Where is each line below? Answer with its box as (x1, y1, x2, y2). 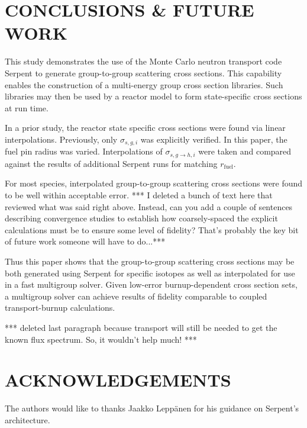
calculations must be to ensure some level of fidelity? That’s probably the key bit (5, 223, 299, 236)
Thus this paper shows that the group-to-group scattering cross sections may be (5, 255, 295, 267)
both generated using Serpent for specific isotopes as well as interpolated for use (5, 266, 295, 279)
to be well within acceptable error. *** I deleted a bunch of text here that (5, 188, 273, 201)
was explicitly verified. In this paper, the (140, 133, 287, 145)
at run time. (5, 101, 49, 114)
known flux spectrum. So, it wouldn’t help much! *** (5, 333, 197, 345)
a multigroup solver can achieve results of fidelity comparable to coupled (5, 289, 267, 302)
